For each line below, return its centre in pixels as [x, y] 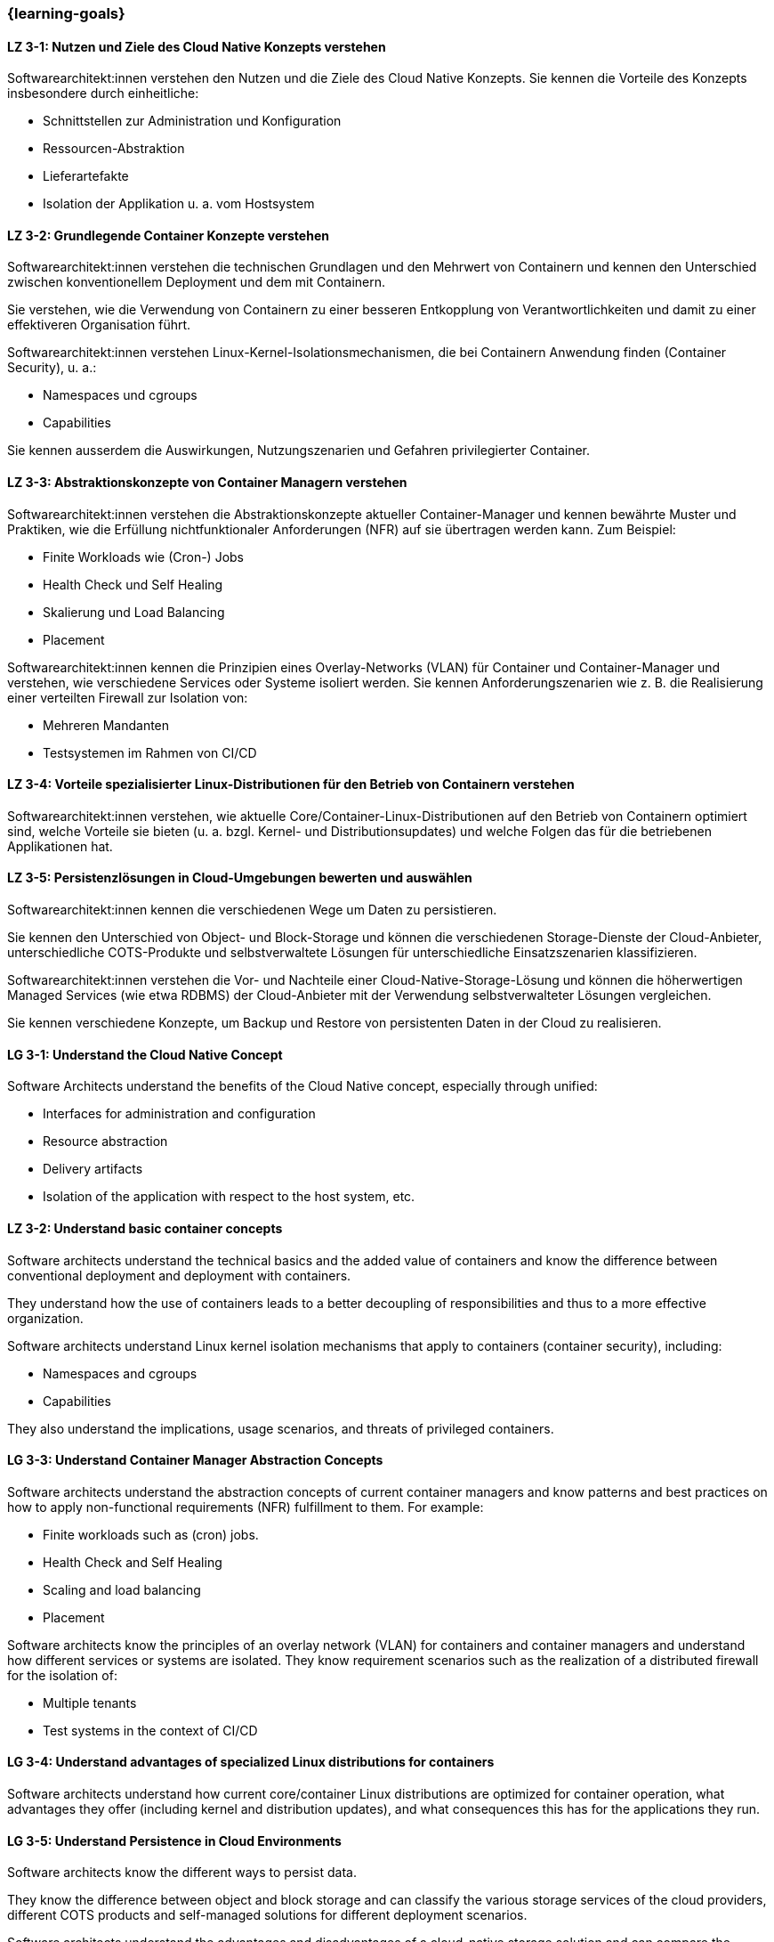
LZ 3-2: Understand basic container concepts [145, 1228]
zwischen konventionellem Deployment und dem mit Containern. [197, 282]
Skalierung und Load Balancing [134, 612]
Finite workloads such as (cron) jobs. [151, 1534]
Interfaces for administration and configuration [179, 1114]
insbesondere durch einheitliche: [103, 93]
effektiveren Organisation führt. [99, 325]
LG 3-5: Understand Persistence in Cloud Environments [174, 1840]
